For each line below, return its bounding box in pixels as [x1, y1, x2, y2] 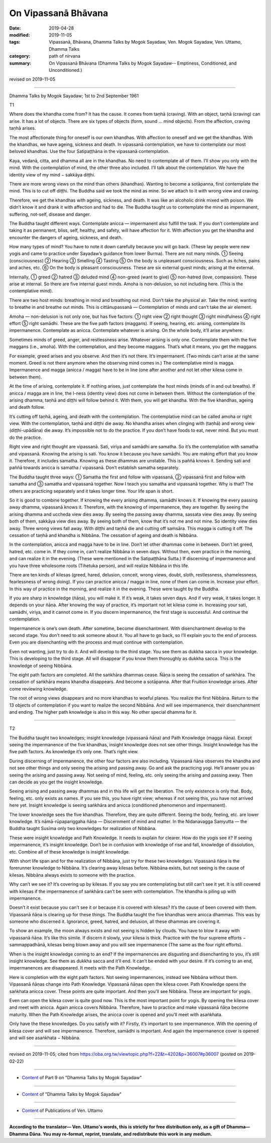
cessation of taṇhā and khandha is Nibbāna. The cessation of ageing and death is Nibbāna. [9, 532, 198, 538]
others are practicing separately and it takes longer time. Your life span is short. [9, 488, 174, 494]
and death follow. [9, 404, 45, 410]
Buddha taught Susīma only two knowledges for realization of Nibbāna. [9, 826, 157, 832]
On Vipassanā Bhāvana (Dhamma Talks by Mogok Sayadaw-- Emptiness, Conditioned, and [49, 60, 237, 66]
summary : [9, 60, 32, 66]
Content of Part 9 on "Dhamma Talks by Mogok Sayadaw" [22, 1075, 142, 1081]
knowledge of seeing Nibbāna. [9, 663, 73, 669]
